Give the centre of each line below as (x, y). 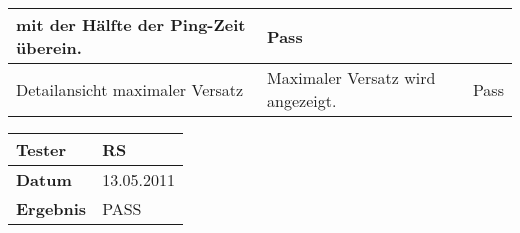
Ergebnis (51, 208)
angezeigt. (302, 100)
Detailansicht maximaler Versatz (130, 89)
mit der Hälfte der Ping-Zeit (131, 24)
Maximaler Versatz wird (351, 77)
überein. (49, 47)
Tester (41, 149)
